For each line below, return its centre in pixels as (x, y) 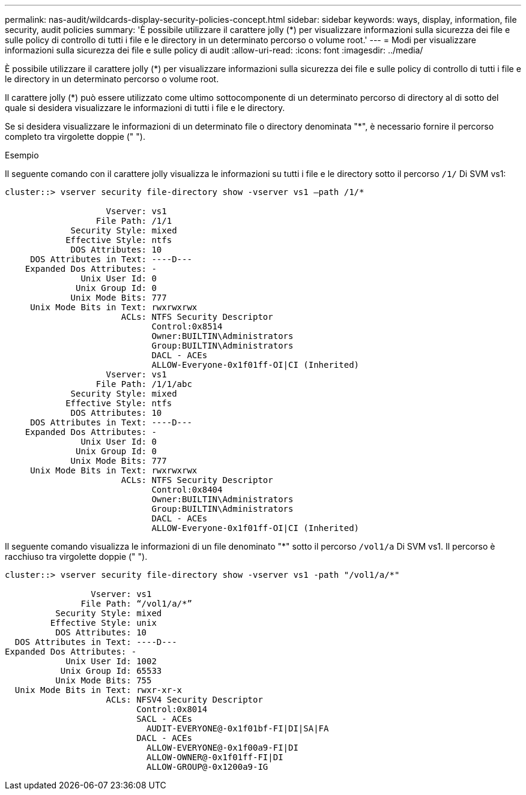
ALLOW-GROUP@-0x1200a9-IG (207, 767)
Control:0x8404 (187, 490)
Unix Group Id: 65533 (111, 671)
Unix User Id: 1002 (111, 661)
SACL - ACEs (164, 719)
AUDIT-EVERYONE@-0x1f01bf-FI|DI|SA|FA (238, 728)
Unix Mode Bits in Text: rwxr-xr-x (98, 690)
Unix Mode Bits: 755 (104, 680)
